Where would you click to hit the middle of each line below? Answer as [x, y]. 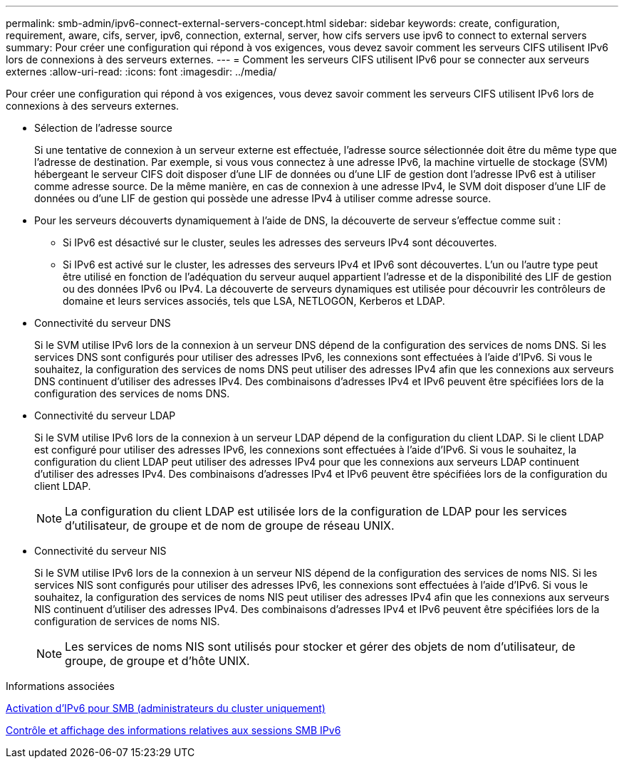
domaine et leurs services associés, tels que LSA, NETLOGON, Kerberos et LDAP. [254, 301]
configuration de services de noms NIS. [127, 621]
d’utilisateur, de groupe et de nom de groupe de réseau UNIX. [230, 525]
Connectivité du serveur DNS [103, 323]
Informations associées [60, 686]
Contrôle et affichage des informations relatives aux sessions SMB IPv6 [173, 730]
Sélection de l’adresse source [103, 128]
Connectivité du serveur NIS [100, 551]
